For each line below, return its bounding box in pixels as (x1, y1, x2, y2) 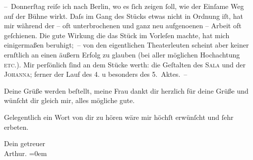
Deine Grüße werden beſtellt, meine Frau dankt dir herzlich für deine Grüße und (4, 85, 249, 96)
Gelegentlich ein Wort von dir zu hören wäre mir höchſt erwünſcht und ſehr (4, 111, 234, 122)
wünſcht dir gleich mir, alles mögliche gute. (4, 95, 135, 106)
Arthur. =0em (4, 148, 47, 158)
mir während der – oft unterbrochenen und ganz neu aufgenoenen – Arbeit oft (4, 20, 242, 31)
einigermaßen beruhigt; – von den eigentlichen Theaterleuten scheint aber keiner (4, 40, 249, 50)
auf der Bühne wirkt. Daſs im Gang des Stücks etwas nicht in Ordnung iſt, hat (4, 10, 243, 21)
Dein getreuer (4, 138, 46, 149)
